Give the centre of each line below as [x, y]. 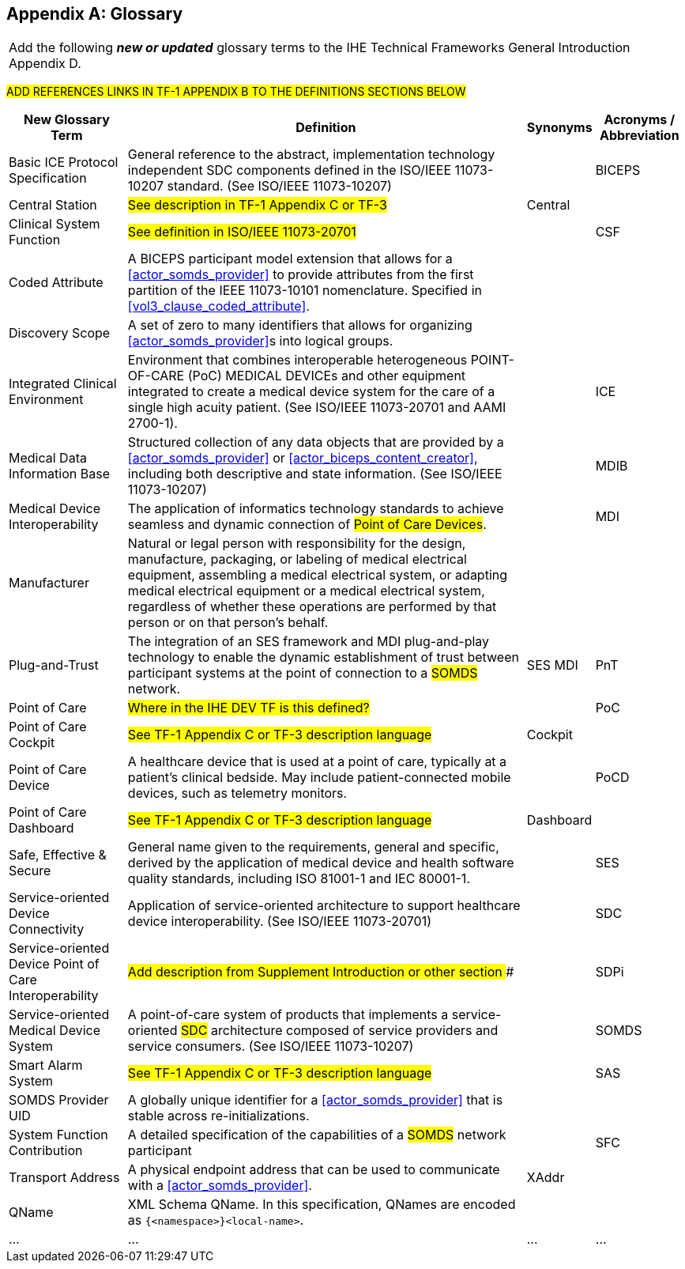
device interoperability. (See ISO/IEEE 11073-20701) [279, 922]
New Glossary [67, 120]
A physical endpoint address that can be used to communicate [314, 1170]
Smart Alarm [46, 1065]
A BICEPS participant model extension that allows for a [290, 259]
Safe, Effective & [58, 855]
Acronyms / [640, 120]
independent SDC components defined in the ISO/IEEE [290, 170]
